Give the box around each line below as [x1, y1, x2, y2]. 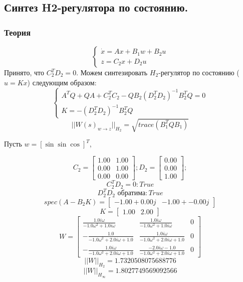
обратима [117, 190, 146, 197]
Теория [4, 26, 31, 38]
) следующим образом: [27, 77, 97, 87]
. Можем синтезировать [76, 67, 148, 77]
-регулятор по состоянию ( [158, 67, 239, 77]
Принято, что [4, 67, 44, 77]
